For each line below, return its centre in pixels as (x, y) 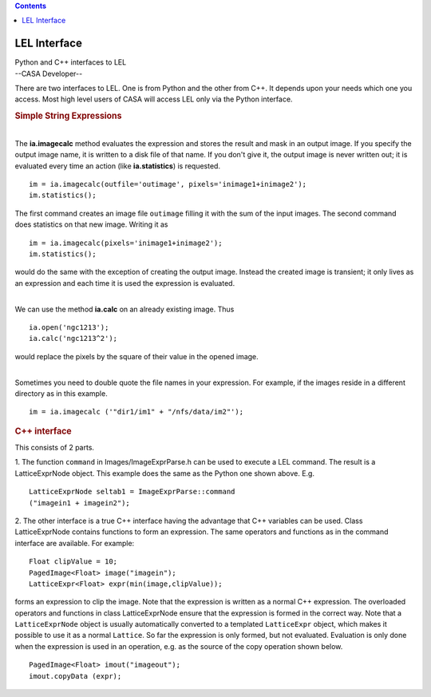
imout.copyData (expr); (75, 676)
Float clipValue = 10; (73, 562)
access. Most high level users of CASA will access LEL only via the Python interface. (154, 99)
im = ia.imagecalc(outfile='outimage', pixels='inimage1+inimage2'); (168, 184)
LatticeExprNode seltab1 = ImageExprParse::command (132, 492)
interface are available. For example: (75, 543)
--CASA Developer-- (49, 73)
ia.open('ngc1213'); (69, 327)
